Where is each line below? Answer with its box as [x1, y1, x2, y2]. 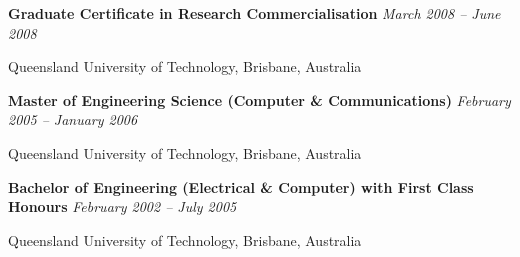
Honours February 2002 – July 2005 [8, 196, 237, 217]
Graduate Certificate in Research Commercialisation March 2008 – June [8, 3, 501, 23]
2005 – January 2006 [8, 109, 138, 130]
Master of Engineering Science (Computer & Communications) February [8, 89, 511, 110]
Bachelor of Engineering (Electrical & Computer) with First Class [8, 176, 474, 197]
